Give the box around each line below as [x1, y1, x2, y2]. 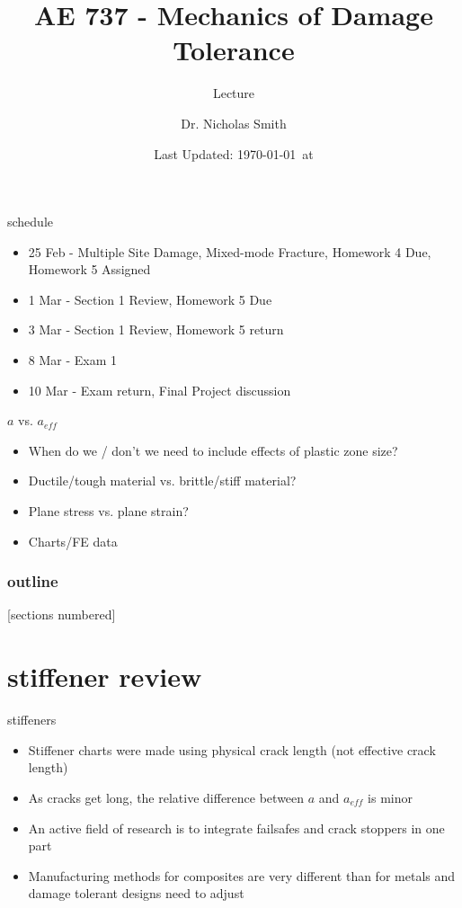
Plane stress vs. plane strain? [28, 502, 189, 521]
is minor [368, 788, 413, 806]
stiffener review [7, 658, 202, 695]
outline [7, 570, 58, 592]
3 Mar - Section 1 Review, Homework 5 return [28, 320, 284, 339]
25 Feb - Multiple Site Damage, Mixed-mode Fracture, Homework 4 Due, [28, 242, 431, 261]
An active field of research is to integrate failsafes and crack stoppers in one [28, 818, 445, 837]
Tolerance [173, 31, 295, 68]
